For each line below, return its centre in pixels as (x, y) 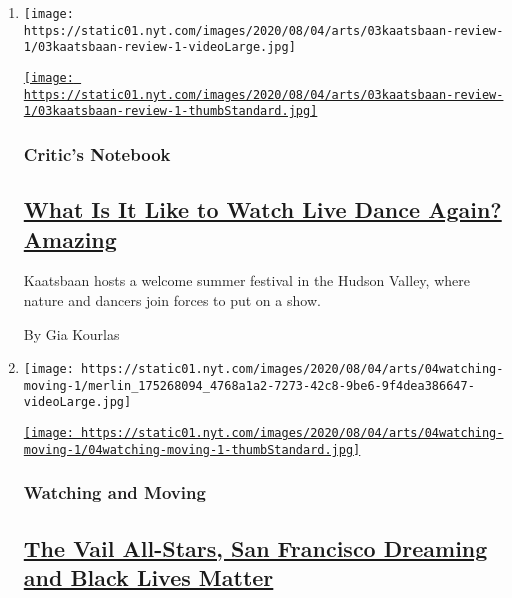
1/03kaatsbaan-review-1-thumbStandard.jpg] (170, 111)
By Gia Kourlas (71, 333)
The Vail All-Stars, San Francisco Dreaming (255, 547)
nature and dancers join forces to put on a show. (172, 299)
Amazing (70, 238)
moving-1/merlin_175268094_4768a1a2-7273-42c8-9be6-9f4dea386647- (249, 385)
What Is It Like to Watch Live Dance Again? (262, 209)
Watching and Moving (114, 492)
